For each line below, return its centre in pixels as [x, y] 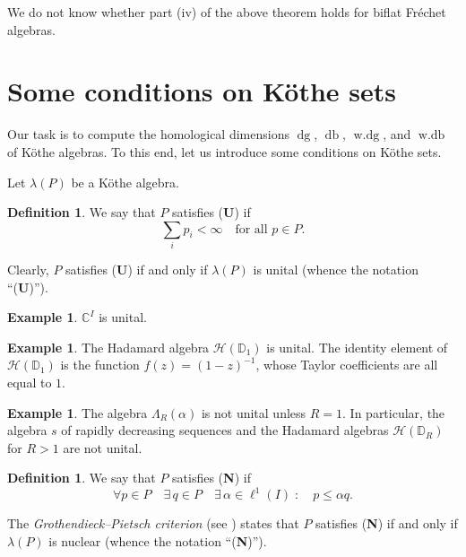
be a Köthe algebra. [125, 182]
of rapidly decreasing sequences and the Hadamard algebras [225, 430]
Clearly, [28, 270]
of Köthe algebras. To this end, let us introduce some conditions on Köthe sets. [224, 151]
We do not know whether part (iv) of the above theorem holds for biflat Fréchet [227, 12]
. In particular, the [394, 412]
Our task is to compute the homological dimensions [148, 134]
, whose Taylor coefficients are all [347, 365]
